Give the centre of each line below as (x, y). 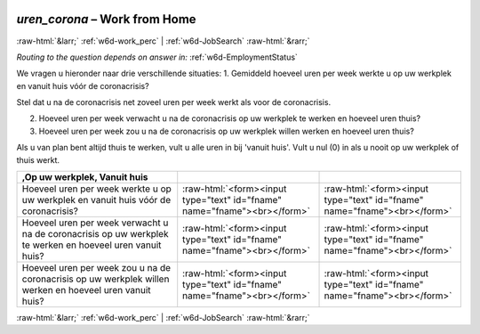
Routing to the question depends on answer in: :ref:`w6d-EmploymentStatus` (157, 57)
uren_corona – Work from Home (106, 19)
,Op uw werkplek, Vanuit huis (85, 177)
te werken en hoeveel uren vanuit (92, 245)
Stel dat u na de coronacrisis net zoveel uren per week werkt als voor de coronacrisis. (174, 102)
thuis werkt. (38, 159)
